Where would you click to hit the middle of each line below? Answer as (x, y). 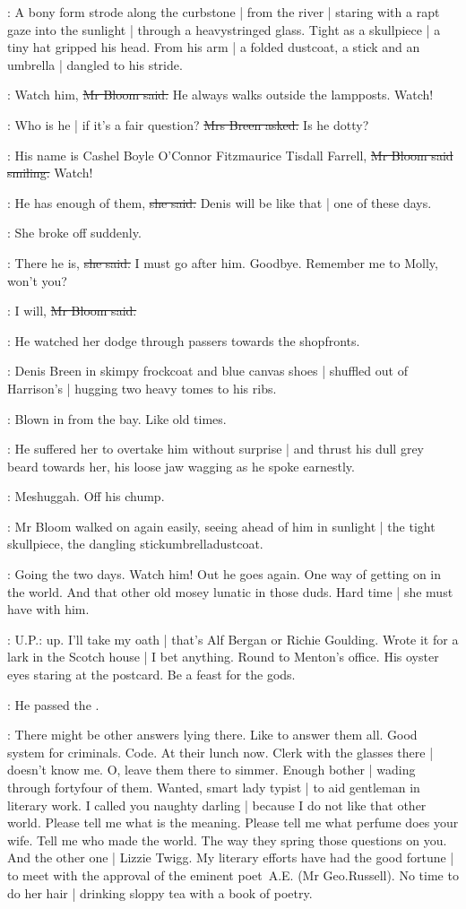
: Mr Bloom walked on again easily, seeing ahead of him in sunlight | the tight (221, 526)
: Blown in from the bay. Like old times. (117, 418)
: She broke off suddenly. (74, 233)
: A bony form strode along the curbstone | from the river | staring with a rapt (224, 12)
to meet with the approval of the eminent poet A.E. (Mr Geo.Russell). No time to (233, 874)
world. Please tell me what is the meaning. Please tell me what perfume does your (233, 822)
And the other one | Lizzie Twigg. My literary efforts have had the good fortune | (231, 857)
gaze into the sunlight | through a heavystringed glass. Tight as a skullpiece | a (224, 29)
